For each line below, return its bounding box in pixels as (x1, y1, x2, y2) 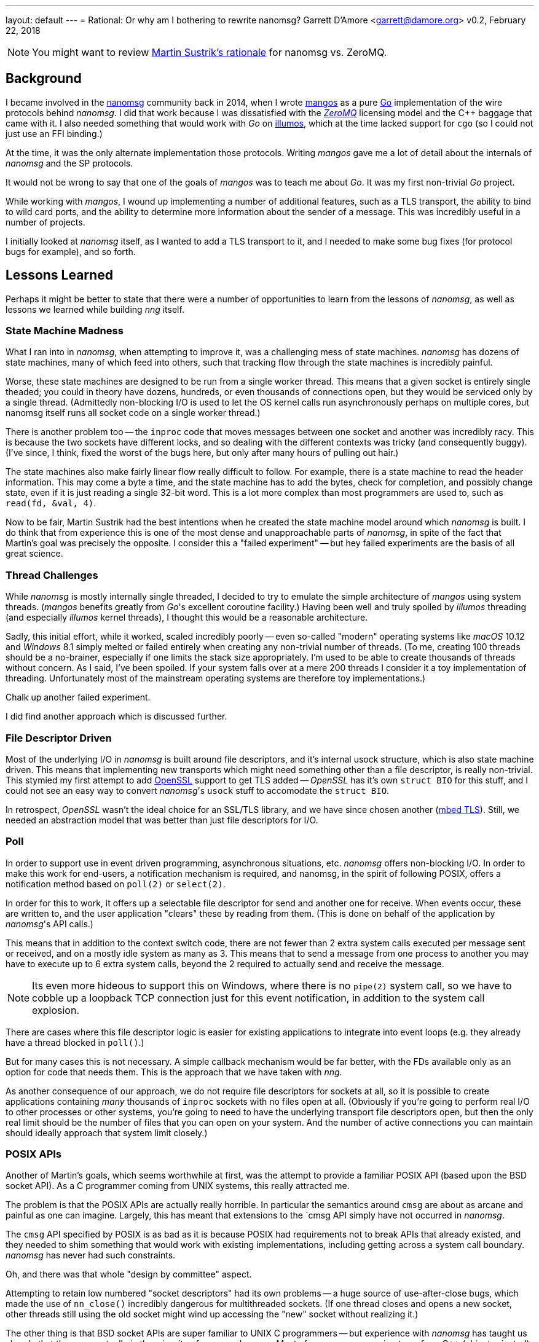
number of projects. (6, 216, 85, 227)
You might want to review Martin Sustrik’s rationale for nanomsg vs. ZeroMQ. (32, 46, 387, 58)
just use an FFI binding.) (6, 128, 103, 139)
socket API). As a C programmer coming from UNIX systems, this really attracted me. (6, 1180, 350, 1191)
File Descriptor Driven (6, 731, 112, 744)
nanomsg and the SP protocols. (6, 157, 133, 168)
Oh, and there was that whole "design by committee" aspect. (6, 1269, 252, 1280)
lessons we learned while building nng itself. (6, 304, 184, 315)
